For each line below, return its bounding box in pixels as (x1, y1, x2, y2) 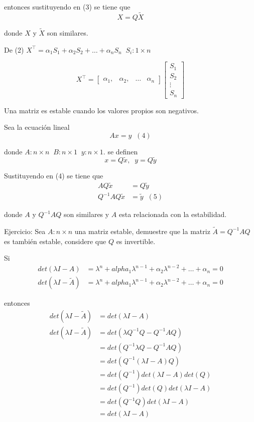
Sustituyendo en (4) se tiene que (4, 170, 103, 180)
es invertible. (116, 236, 156, 246)
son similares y (64, 209, 109, 220)
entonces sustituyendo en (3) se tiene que (4, 2, 131, 12)
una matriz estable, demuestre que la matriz (74, 226, 210, 236)
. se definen (103, 146, 138, 156)
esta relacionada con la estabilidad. (119, 209, 227, 220)
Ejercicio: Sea (4, 226, 46, 236)
